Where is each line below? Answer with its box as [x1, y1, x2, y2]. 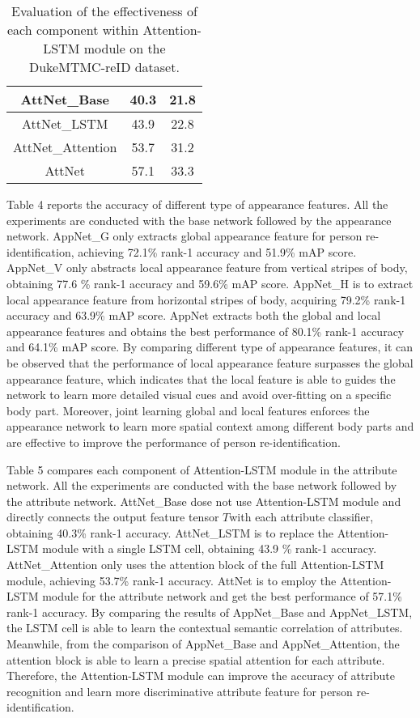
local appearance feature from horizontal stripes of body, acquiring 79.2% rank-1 [6, 291, 406, 308]
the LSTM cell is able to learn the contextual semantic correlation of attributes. [6, 619, 403, 636]
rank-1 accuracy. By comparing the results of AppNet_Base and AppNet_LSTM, [6, 603, 413, 620]
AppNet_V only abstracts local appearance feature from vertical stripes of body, [6, 259, 408, 276]
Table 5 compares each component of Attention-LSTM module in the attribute [6, 461, 397, 478]
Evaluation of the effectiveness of [11, 2, 197, 20]
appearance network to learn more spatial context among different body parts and [6, 418, 414, 435]
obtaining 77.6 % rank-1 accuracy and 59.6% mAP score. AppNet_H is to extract [6, 274, 414, 291]
